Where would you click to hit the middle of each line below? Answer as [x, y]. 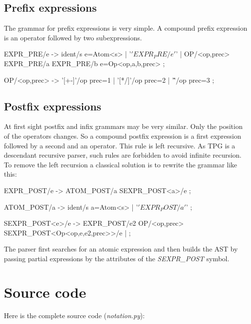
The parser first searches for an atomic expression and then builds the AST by [121, 249]
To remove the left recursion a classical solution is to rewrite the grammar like [121, 164]
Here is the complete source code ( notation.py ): [74, 315]
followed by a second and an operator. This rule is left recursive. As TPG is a [120, 145]
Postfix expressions [53, 106]
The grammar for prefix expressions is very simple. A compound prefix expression [126, 28]
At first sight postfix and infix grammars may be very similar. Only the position [123, 126]
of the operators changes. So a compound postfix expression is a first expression [123, 135]
